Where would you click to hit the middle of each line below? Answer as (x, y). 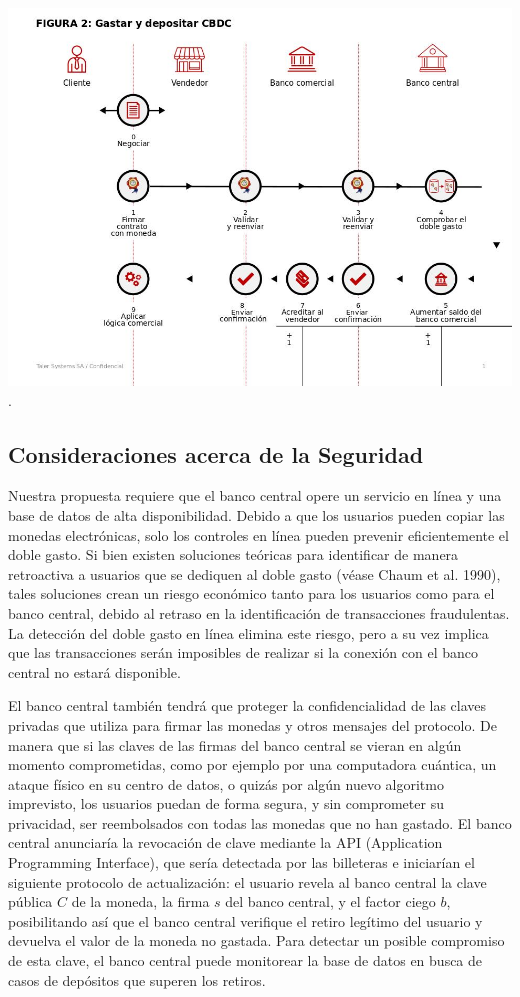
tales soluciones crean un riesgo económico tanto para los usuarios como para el (251, 593)
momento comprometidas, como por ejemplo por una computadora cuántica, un (252, 764)
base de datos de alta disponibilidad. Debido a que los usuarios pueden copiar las (256, 514)
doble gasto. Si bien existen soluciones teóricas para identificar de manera (233, 554)
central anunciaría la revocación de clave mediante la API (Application (225, 842)
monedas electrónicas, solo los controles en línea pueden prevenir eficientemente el (258, 534)
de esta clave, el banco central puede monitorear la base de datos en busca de (245, 960)
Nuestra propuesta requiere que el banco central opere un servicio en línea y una (255, 495)
